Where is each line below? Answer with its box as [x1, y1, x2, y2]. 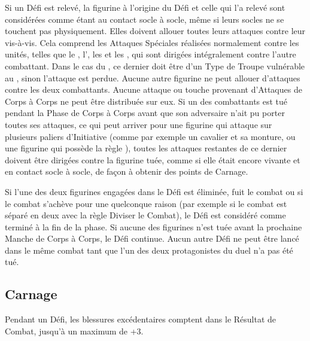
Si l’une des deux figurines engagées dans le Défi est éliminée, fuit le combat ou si [5, 185, 303, 197]
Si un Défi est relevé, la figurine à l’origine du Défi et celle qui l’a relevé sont [5, 1, 285, 13]
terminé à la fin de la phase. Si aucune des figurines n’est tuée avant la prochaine [5, 220, 302, 233]
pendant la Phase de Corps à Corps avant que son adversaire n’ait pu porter [5, 106, 285, 119]
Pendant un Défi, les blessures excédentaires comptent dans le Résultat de [5, 313, 276, 325]
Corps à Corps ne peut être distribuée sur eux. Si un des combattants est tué [5, 95, 288, 107]
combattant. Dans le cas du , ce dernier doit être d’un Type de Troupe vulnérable [5, 59, 305, 72]
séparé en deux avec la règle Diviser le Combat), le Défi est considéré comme [5, 209, 286, 221]
